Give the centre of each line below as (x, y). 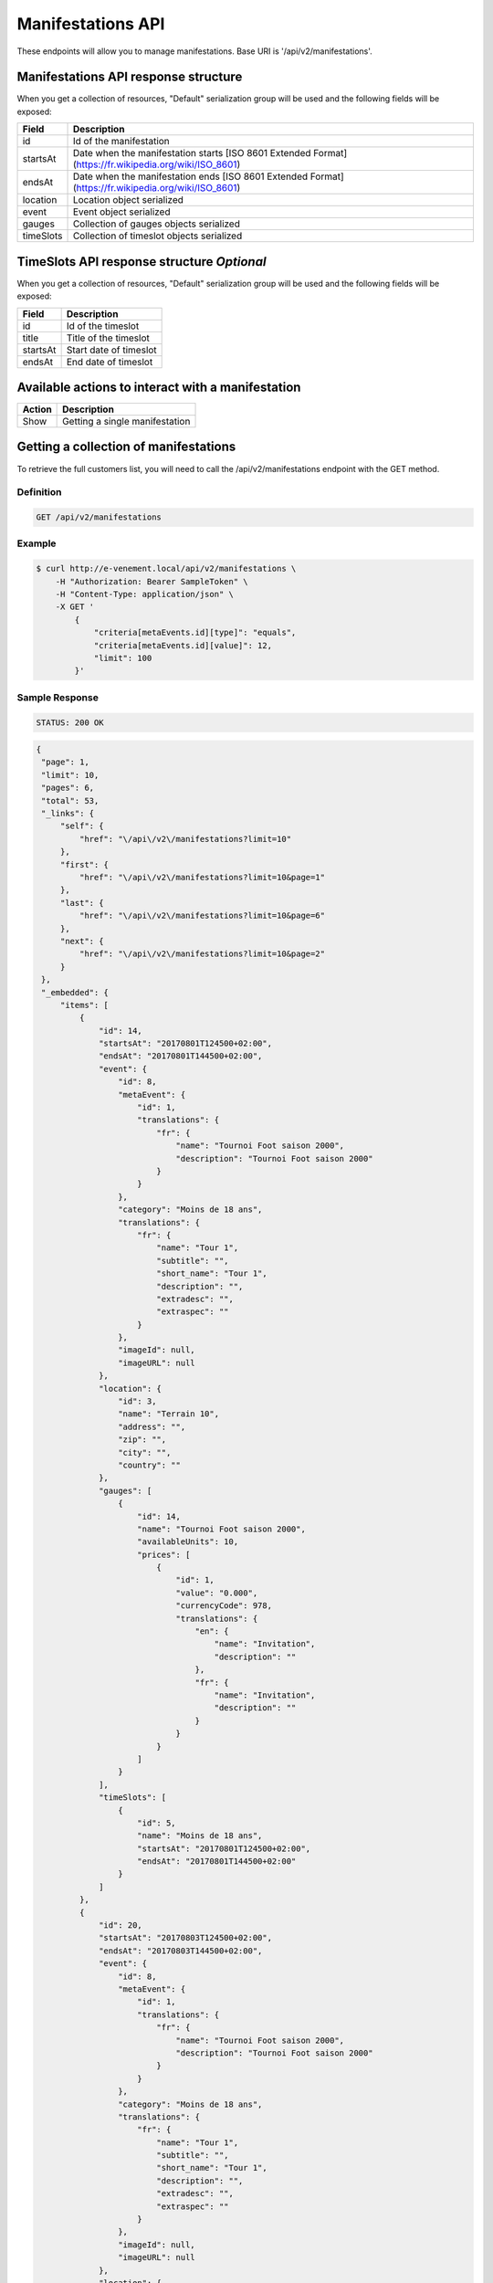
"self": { (82, 826)
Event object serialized (121, 212)
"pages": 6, (68, 788)
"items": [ (84, 1005)
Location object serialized (128, 200)
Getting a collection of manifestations (126, 447)
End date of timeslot (110, 362)
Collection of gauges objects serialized (157, 224)
